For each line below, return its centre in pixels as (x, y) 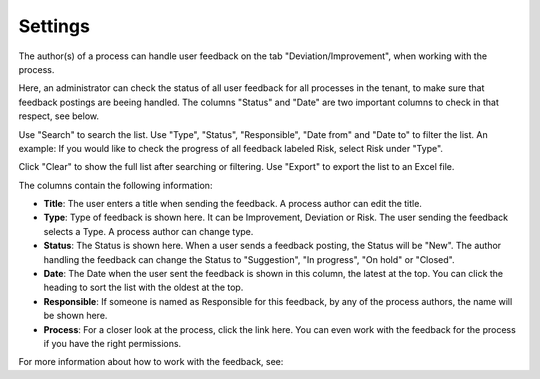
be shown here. (75, 316)
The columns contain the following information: (115, 185)
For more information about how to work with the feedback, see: (151, 362)
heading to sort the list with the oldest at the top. (143, 287)
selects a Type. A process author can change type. (148, 231)
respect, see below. (59, 116)
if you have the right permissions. (112, 343)
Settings (54, 26)
